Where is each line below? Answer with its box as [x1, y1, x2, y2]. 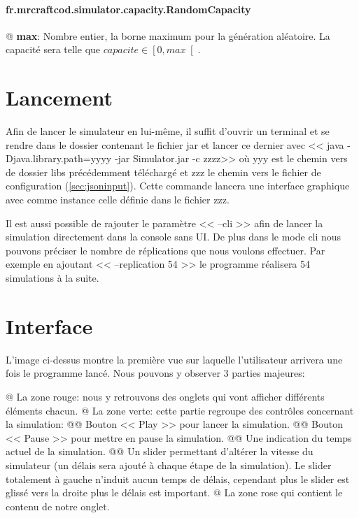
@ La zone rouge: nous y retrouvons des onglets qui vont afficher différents [6, 389, 325, 403]
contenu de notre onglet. [6, 498, 110, 513]
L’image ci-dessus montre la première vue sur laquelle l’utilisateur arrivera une [6, 352, 343, 366]
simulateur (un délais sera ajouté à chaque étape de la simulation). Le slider [6, 457, 332, 472]
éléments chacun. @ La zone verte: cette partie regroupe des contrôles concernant [6, 403, 354, 417]
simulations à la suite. [6, 271, 99, 285]
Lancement [6, 83, 113, 112]
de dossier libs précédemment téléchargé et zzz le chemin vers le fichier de [6, 164, 321, 179]
